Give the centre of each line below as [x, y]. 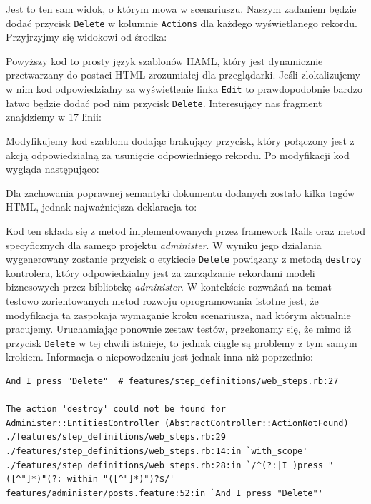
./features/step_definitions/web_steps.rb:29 [116, 437]
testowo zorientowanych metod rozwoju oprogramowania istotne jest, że [162, 300]
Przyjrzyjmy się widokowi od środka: [86, 37]
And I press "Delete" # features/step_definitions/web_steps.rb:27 [172, 381]
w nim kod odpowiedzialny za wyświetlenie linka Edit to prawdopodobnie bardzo [184, 89]
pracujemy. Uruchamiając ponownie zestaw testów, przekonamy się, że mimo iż [179, 329]
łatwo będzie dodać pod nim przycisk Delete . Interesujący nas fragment [164, 102]
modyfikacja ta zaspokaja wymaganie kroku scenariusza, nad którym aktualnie [178, 314]
